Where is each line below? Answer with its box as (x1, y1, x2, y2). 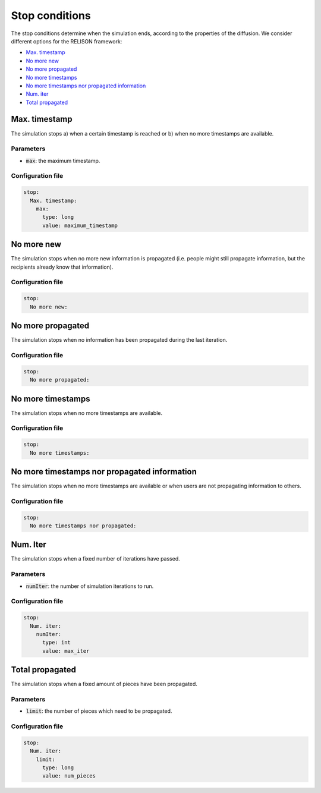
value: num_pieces (42, 773, 96, 779)
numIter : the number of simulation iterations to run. (26, 583, 154, 590)
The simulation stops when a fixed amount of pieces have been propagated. (11, 681, 197, 688)
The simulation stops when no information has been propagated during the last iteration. (11, 336, 228, 344)
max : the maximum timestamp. (26, 157, 100, 164)
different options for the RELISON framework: (11, 37, 122, 45)
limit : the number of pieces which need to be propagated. (26, 707, 172, 715)
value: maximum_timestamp (42, 222, 118, 229)
